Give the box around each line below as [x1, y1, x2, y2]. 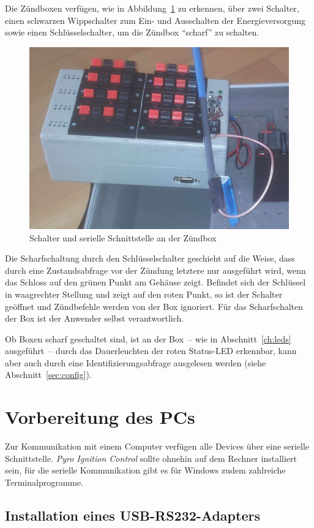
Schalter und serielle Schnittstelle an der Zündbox [29, 231, 217, 244]
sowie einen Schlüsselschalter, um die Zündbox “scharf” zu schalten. [5, 26, 260, 39]
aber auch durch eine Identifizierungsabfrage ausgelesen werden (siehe [5, 356, 266, 369]
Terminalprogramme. [5, 475, 84, 488]
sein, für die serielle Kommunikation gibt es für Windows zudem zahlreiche [5, 464, 286, 477]
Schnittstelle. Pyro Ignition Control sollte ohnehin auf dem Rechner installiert [5, 451, 297, 464]
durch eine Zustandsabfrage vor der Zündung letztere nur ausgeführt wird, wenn [5, 263, 306, 276]
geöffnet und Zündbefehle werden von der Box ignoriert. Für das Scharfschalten [5, 300, 304, 312]
